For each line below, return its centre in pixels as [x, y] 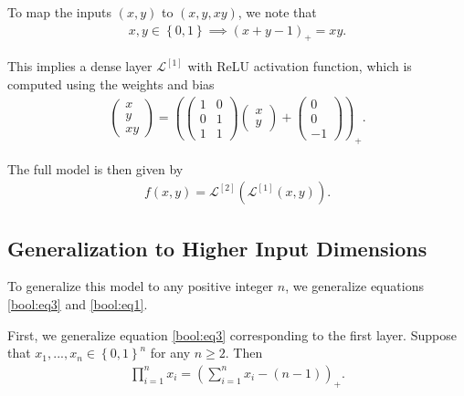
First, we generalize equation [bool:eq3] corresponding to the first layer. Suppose [232, 334]
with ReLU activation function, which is [300, 66]
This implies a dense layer [80, 66]
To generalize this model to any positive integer [141, 286]
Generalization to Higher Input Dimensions [217, 248]
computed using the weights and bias [111, 84]
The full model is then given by [95, 168]
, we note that [277, 12]
